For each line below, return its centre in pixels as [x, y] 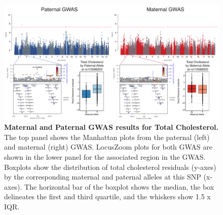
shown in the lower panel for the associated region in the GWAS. [105, 156]
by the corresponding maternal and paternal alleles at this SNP [103, 177]
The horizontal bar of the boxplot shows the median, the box [119, 186]
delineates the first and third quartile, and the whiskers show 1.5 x [107, 196]
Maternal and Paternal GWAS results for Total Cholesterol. [111, 127]
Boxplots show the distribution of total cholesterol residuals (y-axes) [110, 167]
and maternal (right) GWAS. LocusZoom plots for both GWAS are [108, 147]
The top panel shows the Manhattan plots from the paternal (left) [107, 137]
